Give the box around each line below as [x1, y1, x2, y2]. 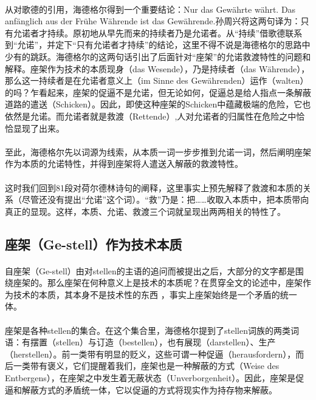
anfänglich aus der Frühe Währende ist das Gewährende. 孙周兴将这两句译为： [5, 15, 301, 27]
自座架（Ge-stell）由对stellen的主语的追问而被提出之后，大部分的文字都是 [5, 264, 295, 277]
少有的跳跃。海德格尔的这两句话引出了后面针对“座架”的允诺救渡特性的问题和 [5, 50, 311, 63]
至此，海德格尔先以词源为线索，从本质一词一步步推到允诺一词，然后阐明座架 [5, 145, 311, 158]
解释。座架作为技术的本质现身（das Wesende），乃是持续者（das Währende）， [5, 62, 310, 75]
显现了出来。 [13, 121, 64, 134]
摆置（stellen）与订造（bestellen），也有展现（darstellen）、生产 [30, 336, 276, 348]
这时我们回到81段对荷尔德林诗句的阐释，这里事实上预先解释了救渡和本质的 [5, 181, 303, 194]
